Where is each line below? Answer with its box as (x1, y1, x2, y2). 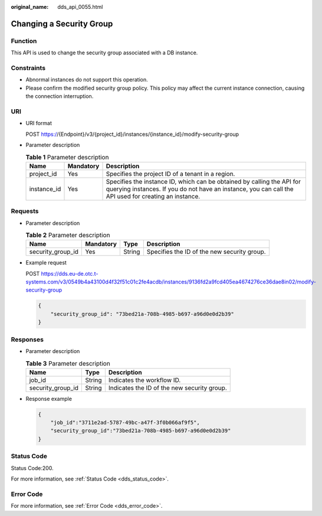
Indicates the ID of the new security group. (108, 384, 227, 392)
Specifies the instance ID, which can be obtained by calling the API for (106, 177, 301, 185)
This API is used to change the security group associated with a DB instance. (11, 49, 198, 56)
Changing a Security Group (11, 18, 113, 29)
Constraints (11, 64, 46, 72)
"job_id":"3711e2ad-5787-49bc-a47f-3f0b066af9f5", (50, 419, 200, 426)
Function (11, 37, 37, 45)
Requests (11, 207, 39, 215)
